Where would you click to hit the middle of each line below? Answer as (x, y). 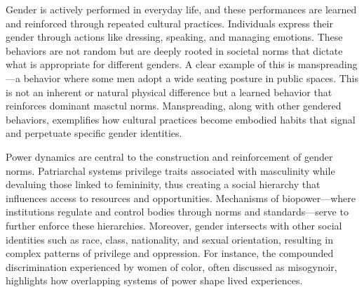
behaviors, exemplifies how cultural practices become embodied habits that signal (181, 119)
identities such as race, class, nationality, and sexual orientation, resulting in (169, 239)
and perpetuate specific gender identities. (94, 133)
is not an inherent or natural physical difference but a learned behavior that (169, 92)
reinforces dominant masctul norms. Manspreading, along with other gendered (174, 106)
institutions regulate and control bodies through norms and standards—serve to (177, 212)
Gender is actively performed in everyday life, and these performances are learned (181, 9)
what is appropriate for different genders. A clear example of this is (150, 64)
